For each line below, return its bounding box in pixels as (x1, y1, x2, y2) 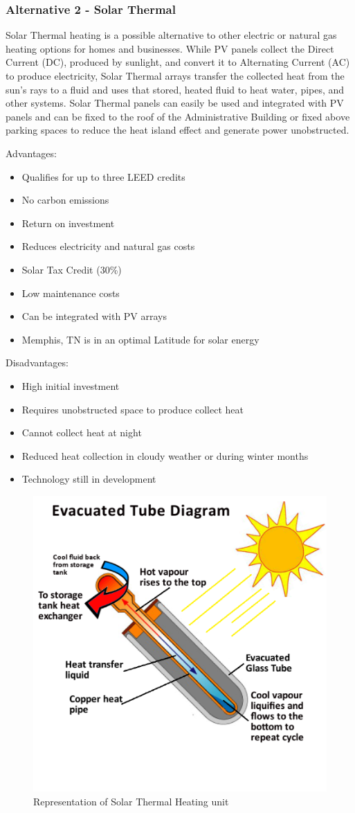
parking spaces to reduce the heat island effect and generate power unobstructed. (6, 123, 349, 137)
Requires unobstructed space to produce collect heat (21, 402, 244, 416)
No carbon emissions (21, 193, 109, 207)
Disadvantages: (6, 355, 69, 370)
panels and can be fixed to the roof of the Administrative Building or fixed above (6, 109, 350, 123)
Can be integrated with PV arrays (21, 309, 167, 323)
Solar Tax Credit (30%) (21, 262, 122, 276)
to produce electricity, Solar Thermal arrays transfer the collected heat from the (6, 69, 345, 82)
